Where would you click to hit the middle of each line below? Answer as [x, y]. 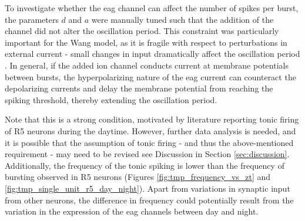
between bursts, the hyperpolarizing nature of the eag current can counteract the [150, 76]
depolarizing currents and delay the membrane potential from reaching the [139, 88]
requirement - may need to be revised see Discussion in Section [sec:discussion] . [147, 154]
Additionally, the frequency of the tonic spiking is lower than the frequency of [145, 165]
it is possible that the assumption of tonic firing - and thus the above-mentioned [149, 142]
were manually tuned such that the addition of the [182, 19]
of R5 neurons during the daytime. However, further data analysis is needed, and [150, 130]
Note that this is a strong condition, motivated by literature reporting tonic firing [152, 119]
